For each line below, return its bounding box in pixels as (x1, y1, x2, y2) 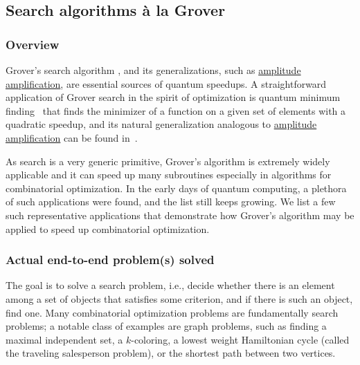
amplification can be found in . (6, 130, 138, 144)
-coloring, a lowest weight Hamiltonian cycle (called (131, 332, 350, 346)
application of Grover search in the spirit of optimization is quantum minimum (6, 90, 341, 104)
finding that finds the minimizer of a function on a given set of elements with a (6, 103, 346, 118)
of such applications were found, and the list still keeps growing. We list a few (6, 194, 336, 209)
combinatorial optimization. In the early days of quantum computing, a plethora (6, 180, 347, 195)
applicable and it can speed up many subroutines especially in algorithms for (6, 167, 332, 182)
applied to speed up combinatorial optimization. (6, 221, 210, 236)
